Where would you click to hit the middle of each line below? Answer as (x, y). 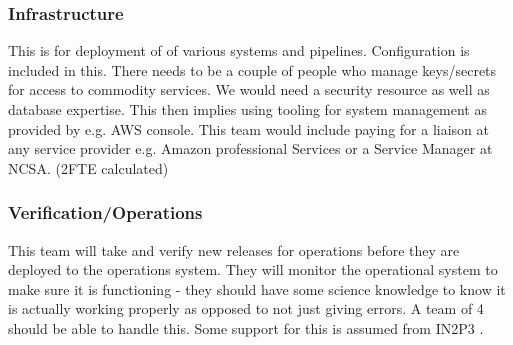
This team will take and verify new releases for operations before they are (234, 249)
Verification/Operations (105, 212)
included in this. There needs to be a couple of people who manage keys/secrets (252, 69)
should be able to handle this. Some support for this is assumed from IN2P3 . (246, 327)
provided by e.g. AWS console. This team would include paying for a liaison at (248, 128)
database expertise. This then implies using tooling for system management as (247, 109)
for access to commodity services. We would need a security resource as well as (249, 89)
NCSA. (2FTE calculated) (88, 167)
